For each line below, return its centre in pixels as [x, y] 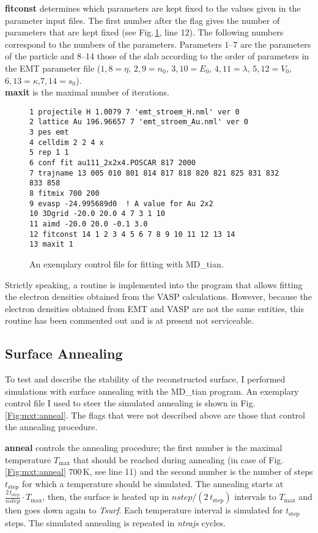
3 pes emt [49, 132]
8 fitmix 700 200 [65, 193]
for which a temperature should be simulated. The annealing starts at [153, 483]
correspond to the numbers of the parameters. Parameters [113, 44]
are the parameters [275, 44]
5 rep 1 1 [49, 153]
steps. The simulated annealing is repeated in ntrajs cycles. [115, 522]
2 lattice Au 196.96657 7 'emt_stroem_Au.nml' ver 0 [139, 122]
